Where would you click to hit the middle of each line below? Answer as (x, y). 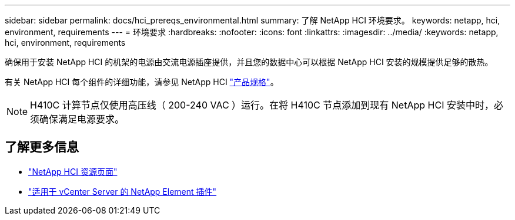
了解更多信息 (42, 147)
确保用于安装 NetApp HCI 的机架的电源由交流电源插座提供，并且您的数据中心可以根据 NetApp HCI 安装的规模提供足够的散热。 (249, 62)
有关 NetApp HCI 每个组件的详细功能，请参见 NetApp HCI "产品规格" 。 (142, 82)
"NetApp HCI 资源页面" (73, 171)
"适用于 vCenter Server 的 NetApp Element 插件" (123, 191)
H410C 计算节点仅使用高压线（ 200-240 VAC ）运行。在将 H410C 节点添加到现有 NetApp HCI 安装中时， (262, 105)
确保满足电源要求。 (82, 119)
